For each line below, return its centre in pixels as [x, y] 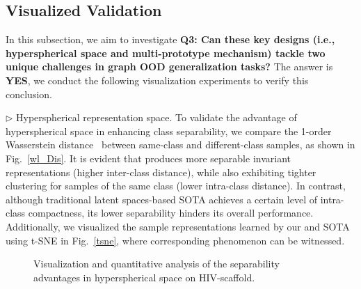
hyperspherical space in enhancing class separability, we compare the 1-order [169, 131]
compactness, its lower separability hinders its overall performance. [171, 213]
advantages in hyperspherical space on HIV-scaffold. [144, 277]
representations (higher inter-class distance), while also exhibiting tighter [161, 172]
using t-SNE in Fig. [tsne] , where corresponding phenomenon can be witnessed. [175, 240]
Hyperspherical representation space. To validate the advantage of [157, 117]
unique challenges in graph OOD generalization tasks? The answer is [169, 67]
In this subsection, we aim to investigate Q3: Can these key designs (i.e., [170, 39]
